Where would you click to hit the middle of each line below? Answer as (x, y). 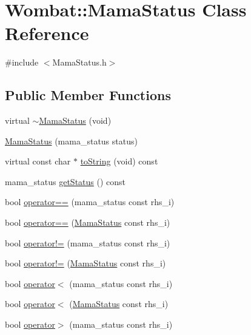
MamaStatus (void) (75, 120)
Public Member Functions (88, 95)
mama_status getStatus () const (65, 181)
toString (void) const (119, 161)
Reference (47, 33)
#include (22, 62)
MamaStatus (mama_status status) (71, 140)
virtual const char (38, 161)
